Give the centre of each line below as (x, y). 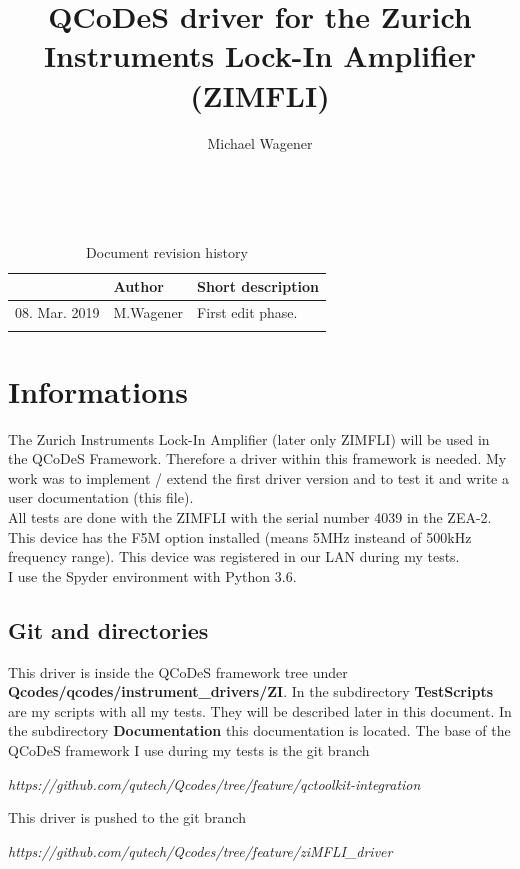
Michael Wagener (260, 142)
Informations (98, 390)
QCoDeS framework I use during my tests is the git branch (189, 749)
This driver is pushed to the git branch (127, 817)
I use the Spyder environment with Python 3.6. (152, 575)
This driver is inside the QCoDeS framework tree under (178, 671)
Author (138, 286)
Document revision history (167, 251)
